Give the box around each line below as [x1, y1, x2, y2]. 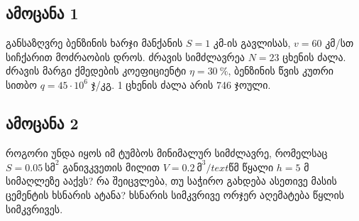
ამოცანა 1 [6, 2, 79, 24]
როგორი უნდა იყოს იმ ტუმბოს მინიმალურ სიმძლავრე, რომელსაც [6, 145, 328, 160]
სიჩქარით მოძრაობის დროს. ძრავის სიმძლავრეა [6, 49, 245, 64]
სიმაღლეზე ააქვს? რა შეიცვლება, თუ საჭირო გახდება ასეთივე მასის [6, 173, 337, 188]
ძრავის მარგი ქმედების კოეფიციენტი [6, 63, 187, 78]
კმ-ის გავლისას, [213, 36, 291, 50]
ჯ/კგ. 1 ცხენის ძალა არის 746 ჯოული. [91, 77, 271, 92]
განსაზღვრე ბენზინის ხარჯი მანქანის [6, 36, 183, 50]
